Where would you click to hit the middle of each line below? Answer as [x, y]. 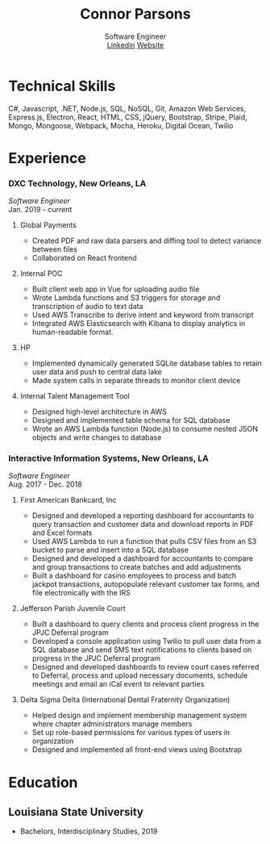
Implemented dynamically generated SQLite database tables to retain [147, 363]
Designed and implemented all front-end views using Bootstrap [137, 750]
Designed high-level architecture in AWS [99, 412]
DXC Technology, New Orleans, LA [77, 183]
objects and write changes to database [97, 437]
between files [55, 249]
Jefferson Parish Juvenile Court [73, 608]
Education [43, 782]
